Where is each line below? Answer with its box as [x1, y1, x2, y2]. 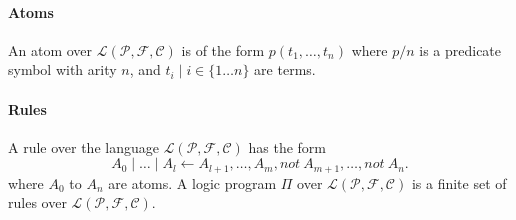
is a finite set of [411, 172, 507, 193]
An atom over [8, 39, 93, 60]
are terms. [254, 59, 316, 80]
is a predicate [419, 39, 502, 60]
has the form [248, 136, 327, 157]
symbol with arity [8, 59, 117, 80]
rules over [8, 192, 67, 213]
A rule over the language [8, 136, 159, 157]
